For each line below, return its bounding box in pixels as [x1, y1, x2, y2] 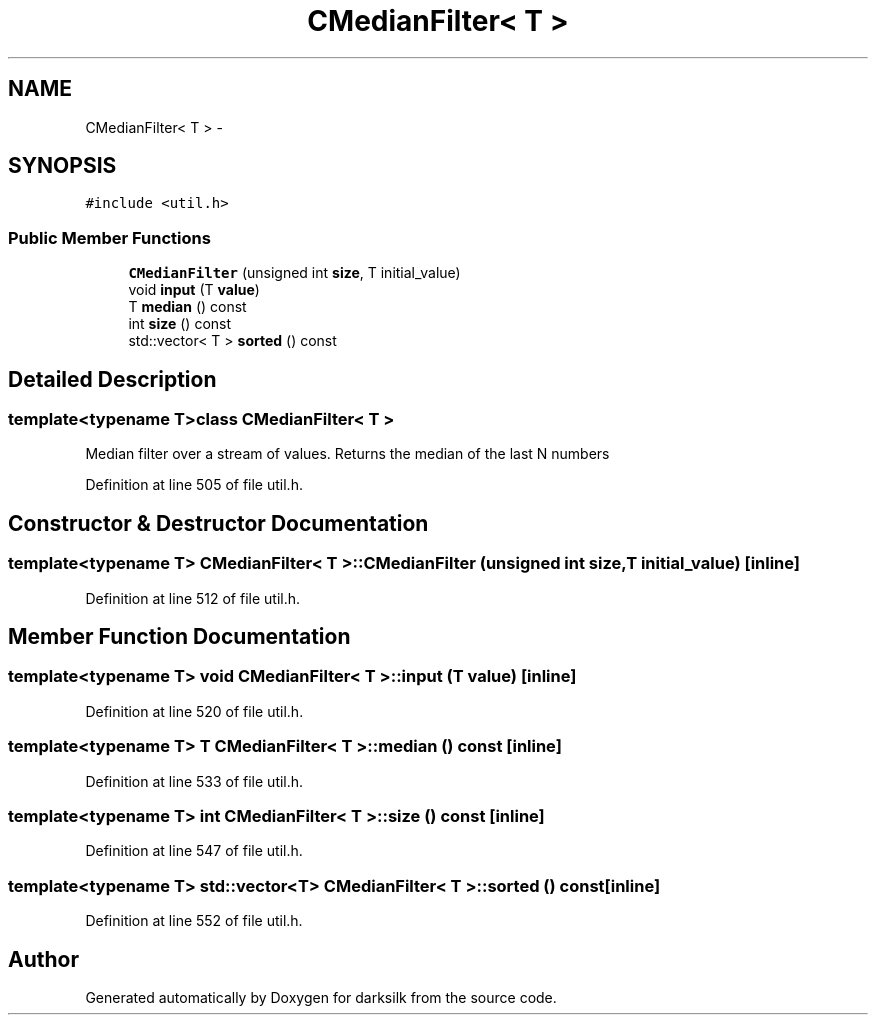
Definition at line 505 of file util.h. [85, 476, 303, 494]
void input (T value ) [128, 281, 260, 299]
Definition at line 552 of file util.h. [85, 912, 303, 930]
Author [8, 946, 79, 972]
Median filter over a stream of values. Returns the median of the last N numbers [85, 445, 610, 463]
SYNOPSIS [8, 153, 117, 179]
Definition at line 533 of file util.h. [85, 772, 304, 790]
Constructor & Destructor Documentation [8, 510, 429, 536]
